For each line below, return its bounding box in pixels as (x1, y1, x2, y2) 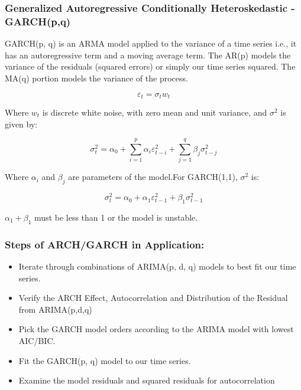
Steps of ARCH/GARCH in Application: (5, 237, 205, 251)
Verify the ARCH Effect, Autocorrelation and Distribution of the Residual (18, 291, 288, 304)
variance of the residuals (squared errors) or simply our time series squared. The (5, 60, 296, 73)
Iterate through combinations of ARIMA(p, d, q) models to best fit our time (18, 260, 296, 272)
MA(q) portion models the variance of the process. (5, 71, 188, 84)
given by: (5, 117, 38, 130)
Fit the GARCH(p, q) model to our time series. (18, 354, 191, 366)
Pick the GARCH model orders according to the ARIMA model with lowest (18, 323, 294, 335)
